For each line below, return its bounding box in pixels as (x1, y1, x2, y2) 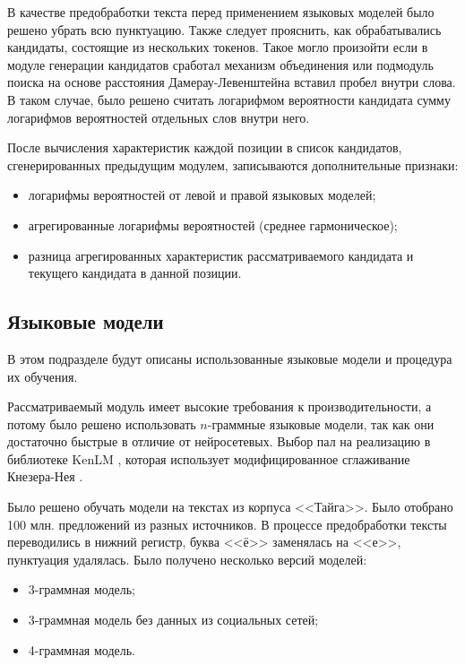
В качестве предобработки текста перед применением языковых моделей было (7, 3, 435, 21)
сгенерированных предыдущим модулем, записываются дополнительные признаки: (7, 155, 459, 174)
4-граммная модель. (28, 640, 135, 659)
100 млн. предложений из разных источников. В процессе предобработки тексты (7, 514, 447, 533)
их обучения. (7, 367, 78, 385)
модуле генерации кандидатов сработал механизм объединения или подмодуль (7, 55, 434, 73)
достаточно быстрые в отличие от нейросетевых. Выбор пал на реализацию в (7, 432, 431, 451)
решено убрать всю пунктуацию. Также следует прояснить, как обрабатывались (7, 20, 442, 39)
